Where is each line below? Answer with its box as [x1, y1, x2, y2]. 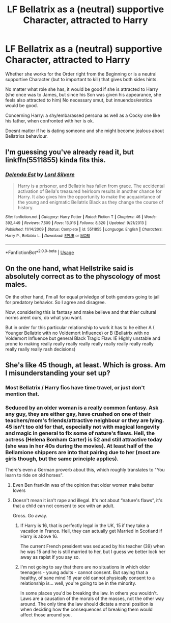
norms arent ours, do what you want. [5, 314, 83, 320]
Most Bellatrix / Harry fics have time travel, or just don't [5, 384, 145, 391]
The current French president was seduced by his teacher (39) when [20, 543, 165, 550]
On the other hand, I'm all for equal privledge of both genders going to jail [5, 293, 160, 300]
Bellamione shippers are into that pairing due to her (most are [5, 448, 160, 456]
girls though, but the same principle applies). [5, 455, 119, 462]
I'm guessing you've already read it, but [5, 148, 134, 157]
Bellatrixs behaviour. [5, 133, 48, 139]
